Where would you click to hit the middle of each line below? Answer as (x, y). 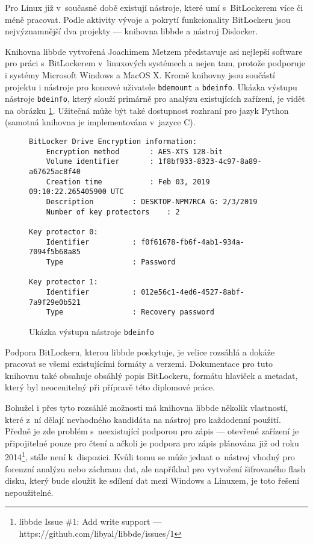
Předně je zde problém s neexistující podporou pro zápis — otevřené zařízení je (152, 431)
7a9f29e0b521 (55, 302)
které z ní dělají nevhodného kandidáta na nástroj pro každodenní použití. (143, 419)
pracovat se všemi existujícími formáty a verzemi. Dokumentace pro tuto (139, 364)
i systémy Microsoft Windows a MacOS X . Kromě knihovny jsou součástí (140, 74)
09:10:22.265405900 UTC (76, 192)
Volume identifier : (100, 162)
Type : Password (111, 262)
